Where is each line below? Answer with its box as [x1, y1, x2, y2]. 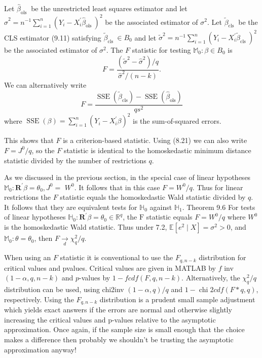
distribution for [199, 252, 246, 263]
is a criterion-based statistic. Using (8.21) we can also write [63, 135, 247, 146]
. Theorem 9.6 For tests [182, 201, 255, 212]
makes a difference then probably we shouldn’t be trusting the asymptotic [4, 334, 234, 345]
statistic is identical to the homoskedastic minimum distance [63, 145, 251, 155]
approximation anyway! [4, 344, 77, 354]
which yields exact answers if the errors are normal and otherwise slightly [4, 304, 232, 315]
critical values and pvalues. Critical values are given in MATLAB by [4, 262, 216, 273]
